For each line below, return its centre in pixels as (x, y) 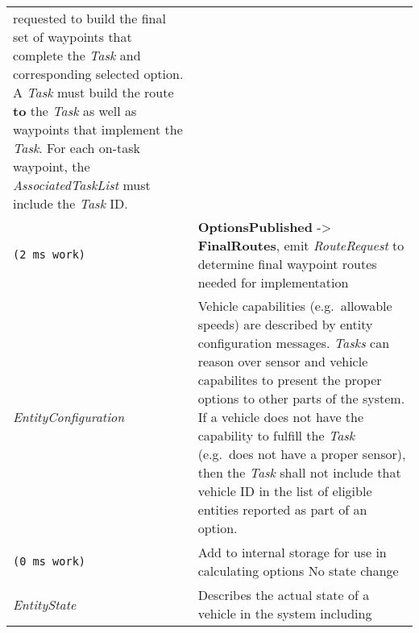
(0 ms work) (50, 561)
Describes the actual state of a (284, 595)
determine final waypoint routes (287, 264)
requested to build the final (89, 18)
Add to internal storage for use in (292, 552)
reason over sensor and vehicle (283, 361)
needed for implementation (273, 282)
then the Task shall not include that (299, 472)
